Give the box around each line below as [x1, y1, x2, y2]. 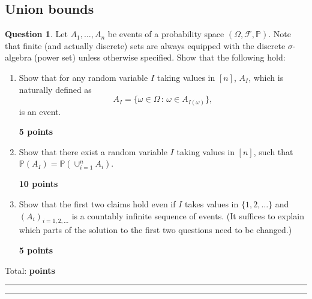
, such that [253, 145, 293, 158]
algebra [5, 51, 32, 64]
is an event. [19, 105, 61, 117]
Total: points [5, 264, 55, 276]
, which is [248, 71, 284, 83]
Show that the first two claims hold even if [19, 198, 176, 210]
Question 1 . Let [5, 28, 68, 40]
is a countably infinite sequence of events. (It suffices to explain [71, 209, 305, 222]
